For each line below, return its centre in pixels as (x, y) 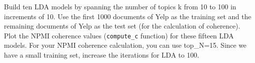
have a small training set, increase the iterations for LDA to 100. (102, 55)
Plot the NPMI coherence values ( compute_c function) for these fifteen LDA (119, 35)
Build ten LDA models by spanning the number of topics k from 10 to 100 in (120, 6)
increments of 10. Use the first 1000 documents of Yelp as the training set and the (128, 16)
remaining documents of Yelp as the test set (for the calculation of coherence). (122, 26)
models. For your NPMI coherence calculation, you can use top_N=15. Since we (125, 45)
